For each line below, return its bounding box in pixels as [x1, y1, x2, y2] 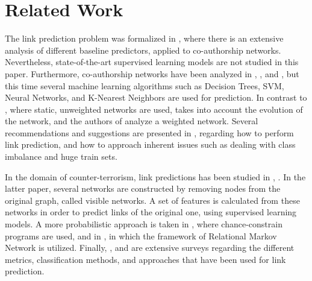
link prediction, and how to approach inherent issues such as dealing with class [5, 138, 296, 151]
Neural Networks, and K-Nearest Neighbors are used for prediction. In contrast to [5, 91, 307, 104]
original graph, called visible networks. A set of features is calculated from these [5, 194, 300, 206]
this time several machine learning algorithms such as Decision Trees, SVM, [5, 79, 284, 92]
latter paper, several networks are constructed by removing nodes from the [5, 182, 281, 195]
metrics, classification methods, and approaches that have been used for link [5, 253, 286, 265]
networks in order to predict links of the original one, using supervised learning [5, 206, 297, 218]
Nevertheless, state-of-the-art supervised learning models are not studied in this [5, 55, 299, 68]
